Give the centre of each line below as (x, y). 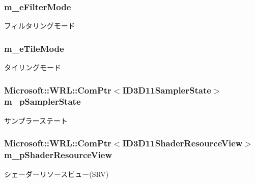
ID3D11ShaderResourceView (182, 143)
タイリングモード (33, 67)
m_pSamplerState (42, 101)
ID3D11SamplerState (167, 90)
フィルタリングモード (40, 26)
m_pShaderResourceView (58, 155)
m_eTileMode (34, 48)
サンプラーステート (36, 120)
